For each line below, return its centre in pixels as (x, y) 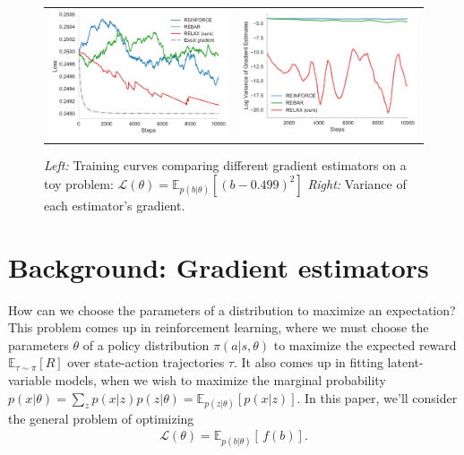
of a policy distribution (146, 344)
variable (30, 379)
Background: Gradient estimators (219, 266)
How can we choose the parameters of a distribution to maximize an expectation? (232, 309)
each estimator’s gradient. (115, 205)
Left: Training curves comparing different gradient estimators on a (225, 165)
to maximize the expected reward (365, 344)
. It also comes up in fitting (308, 362)
